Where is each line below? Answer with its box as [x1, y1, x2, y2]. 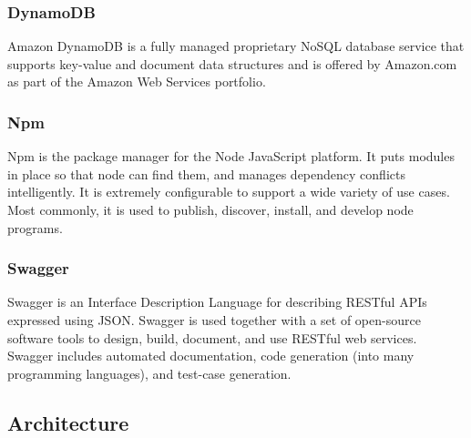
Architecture [7, 408, 129, 436]
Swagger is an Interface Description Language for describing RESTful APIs [7, 292, 427, 311]
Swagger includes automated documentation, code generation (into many [7, 346, 415, 365]
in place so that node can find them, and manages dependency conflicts [7, 164, 405, 183]
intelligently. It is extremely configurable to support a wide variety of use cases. [7, 182, 450, 201]
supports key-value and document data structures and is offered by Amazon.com [7, 54, 457, 73]
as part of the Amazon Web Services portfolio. [7, 72, 266, 91]
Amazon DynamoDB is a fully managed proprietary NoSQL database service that [7, 36, 465, 56]
